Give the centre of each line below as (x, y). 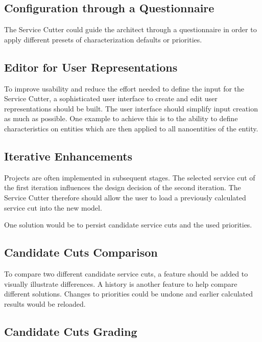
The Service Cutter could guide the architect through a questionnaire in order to (130, 29)
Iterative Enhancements (68, 156)
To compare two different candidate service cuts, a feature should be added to (126, 273)
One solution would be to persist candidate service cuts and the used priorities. (128, 225)
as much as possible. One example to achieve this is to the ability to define (121, 118)
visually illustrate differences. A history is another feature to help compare (121, 283)
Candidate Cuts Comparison (81, 252)
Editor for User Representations (91, 67)
